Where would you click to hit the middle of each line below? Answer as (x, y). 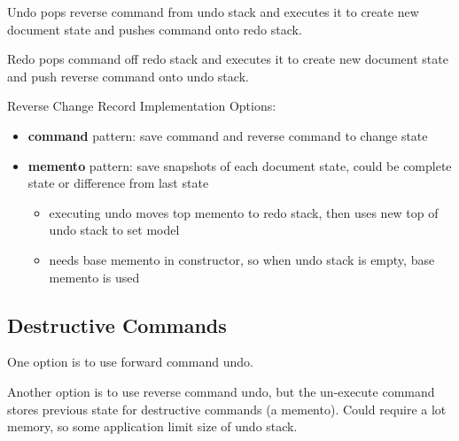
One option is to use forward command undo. (130, 362)
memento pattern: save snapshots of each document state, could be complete (240, 165)
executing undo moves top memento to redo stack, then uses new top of (244, 212)
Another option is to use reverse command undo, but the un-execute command (221, 391)
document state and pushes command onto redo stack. (155, 29)
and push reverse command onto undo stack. (128, 76)
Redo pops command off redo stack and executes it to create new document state (228, 59)
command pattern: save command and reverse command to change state (228, 135)
